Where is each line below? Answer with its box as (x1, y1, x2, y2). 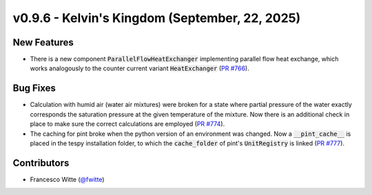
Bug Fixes (12, 83, 56, 94)
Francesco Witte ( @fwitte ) (30, 175, 105, 183)
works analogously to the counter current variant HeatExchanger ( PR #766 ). (30, 64, 249, 72)
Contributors (12, 157, 70, 169)
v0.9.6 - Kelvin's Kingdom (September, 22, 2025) (12, 10, 301, 25)
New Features (12, 37, 74, 48)
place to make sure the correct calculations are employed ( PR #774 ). (30, 120, 225, 128)
